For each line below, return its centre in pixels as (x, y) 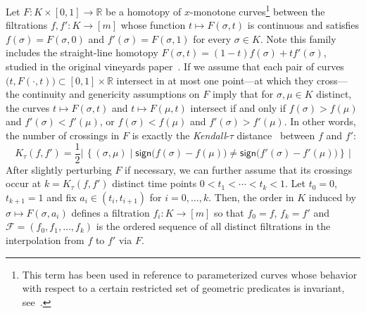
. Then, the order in (251, 197)
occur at (24, 183)
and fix (62, 197)
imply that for (243, 94)
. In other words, (320, 121)
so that (229, 212)
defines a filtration (111, 212)
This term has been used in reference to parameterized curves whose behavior (190, 274)
